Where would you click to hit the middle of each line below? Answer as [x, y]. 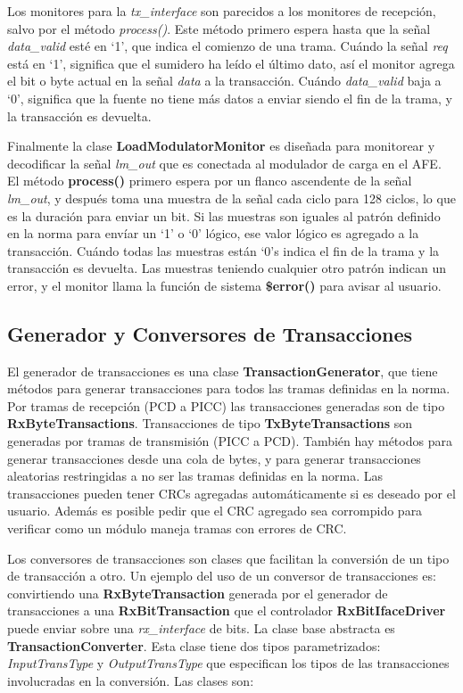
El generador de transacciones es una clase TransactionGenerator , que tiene [223, 371]
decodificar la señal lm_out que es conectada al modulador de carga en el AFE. [224, 163]
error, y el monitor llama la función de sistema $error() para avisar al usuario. [224, 285]
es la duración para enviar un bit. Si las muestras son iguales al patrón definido [224, 215]
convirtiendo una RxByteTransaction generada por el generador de [198, 593]
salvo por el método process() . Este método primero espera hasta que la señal [219, 28]
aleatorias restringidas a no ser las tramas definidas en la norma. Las [195, 476]
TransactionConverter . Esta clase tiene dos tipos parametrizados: [194, 645]
